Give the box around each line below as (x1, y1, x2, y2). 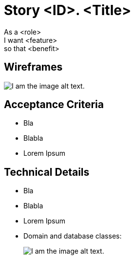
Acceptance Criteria (4, 98, 104, 111)
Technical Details (4, 166, 90, 178)
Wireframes (4, 61, 63, 74)
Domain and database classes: (23, 232, 122, 240)
